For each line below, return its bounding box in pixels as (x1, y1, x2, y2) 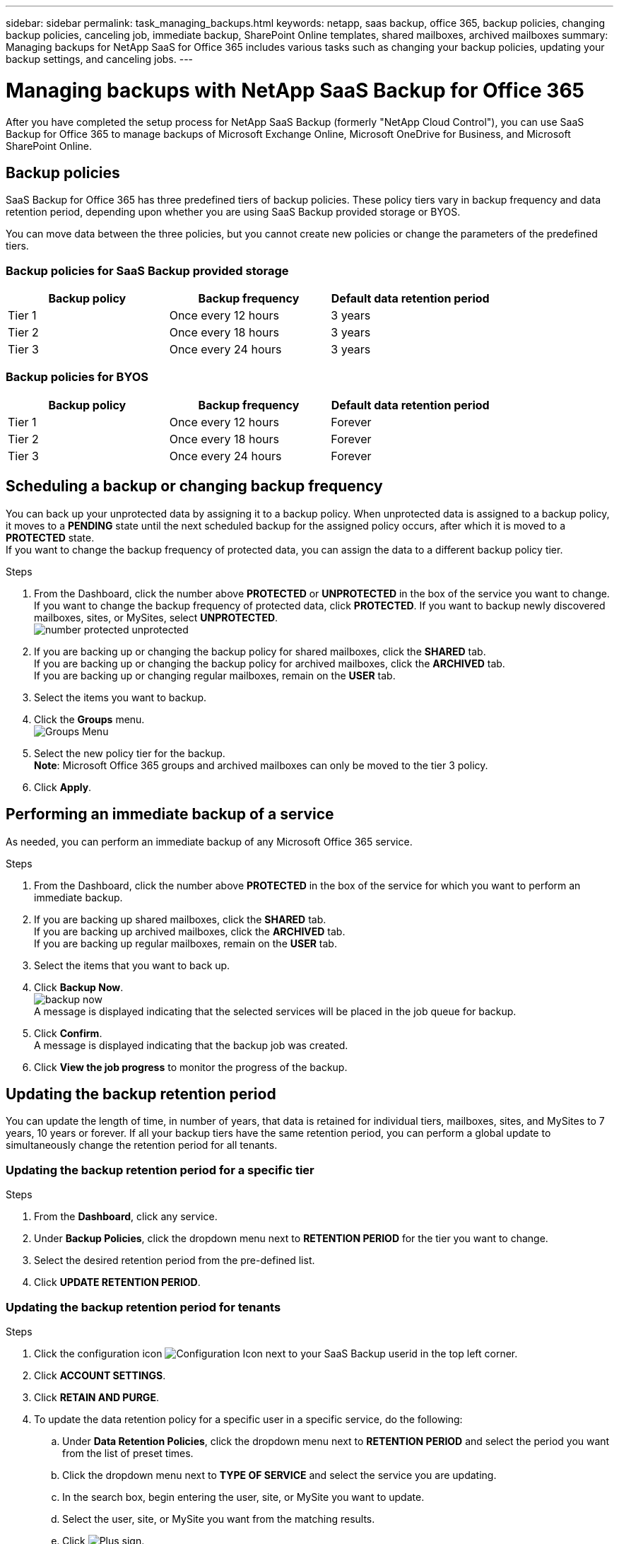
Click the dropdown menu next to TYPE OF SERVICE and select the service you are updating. (62, 1468, 497, 1481)
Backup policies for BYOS (6, 370, 148, 385)
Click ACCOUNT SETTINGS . (34, 1369, 166, 1381)
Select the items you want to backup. (34, 691, 206, 703)
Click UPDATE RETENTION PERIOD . (34, 1276, 201, 1289)
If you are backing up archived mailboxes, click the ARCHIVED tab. (34, 925, 346, 937)
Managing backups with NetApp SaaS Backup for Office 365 (6, 78, 584, 103)
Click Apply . (34, 780, 92, 793)
